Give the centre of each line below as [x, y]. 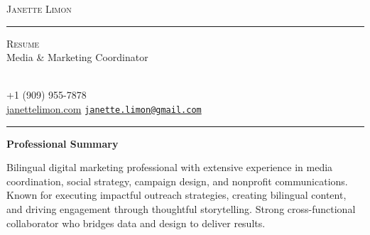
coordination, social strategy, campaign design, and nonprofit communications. [177, 181]
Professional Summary [62, 143]
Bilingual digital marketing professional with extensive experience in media [170, 167]
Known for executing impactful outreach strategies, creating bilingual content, [176, 195]
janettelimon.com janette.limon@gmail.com [104, 108]
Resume [23, 43]
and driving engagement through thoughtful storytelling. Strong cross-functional [181, 209]
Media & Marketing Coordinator [77, 57]
